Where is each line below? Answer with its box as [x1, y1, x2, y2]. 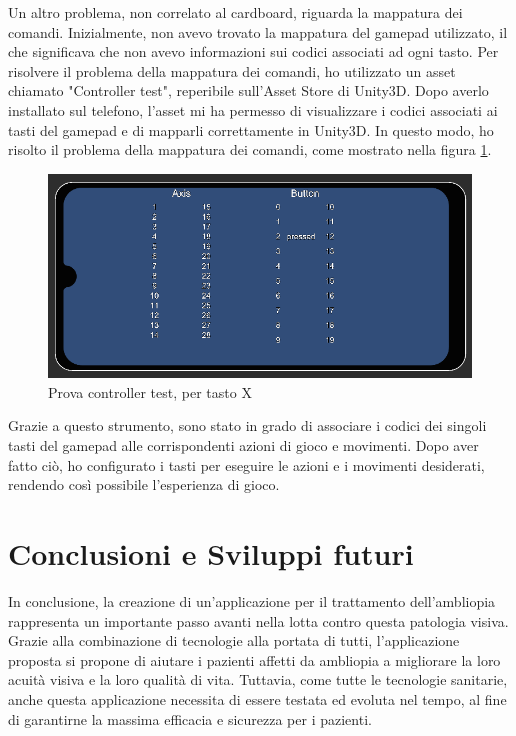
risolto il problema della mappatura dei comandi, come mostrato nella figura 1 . [8, 139, 492, 160]
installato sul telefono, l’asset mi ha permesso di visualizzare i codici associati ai [8, 99, 498, 120]
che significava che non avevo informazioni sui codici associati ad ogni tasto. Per [8, 41, 499, 62]
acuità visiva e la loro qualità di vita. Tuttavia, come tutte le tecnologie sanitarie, [8, 669, 508, 690]
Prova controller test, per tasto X [48, 381, 252, 402]
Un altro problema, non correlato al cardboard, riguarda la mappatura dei [8, 2, 463, 22]
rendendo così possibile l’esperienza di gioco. [8, 474, 280, 495]
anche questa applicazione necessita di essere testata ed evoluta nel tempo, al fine [8, 688, 507, 709]
